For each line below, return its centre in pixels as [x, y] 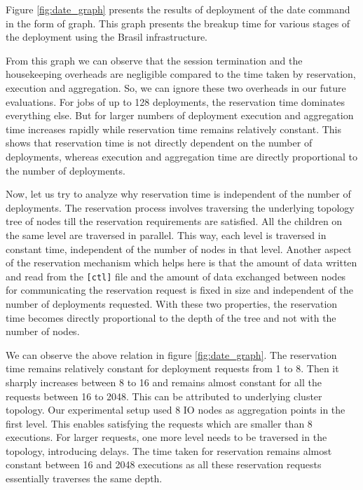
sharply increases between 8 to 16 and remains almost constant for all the [164, 382]
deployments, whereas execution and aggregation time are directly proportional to [182, 156]
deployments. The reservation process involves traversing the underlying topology [180, 207]
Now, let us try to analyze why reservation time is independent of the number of [178, 194]
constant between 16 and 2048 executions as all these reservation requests [164, 464]
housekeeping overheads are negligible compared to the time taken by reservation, [181, 74]
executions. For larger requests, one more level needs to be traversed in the [166, 437]
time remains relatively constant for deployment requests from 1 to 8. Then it [172, 368]
